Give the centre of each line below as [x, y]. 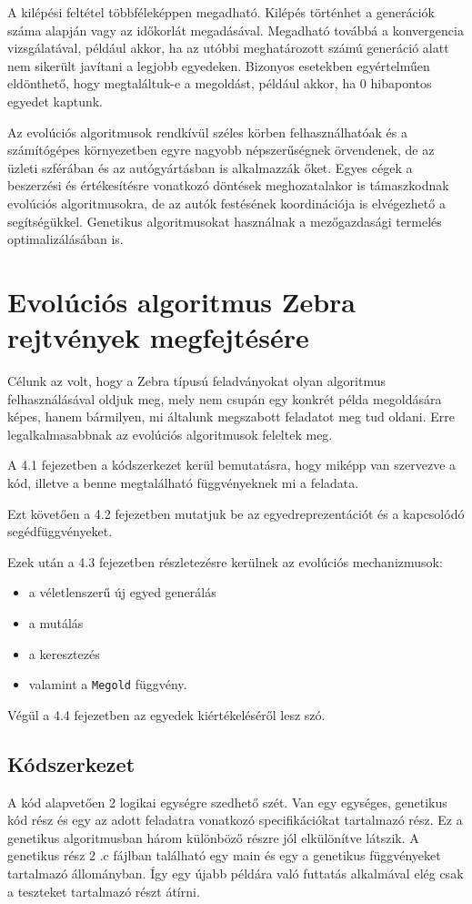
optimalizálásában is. [65, 239]
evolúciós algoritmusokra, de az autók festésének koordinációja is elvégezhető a [226, 203]
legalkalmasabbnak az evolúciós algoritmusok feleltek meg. [170, 434]
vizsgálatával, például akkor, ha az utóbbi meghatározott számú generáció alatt [228, 48]
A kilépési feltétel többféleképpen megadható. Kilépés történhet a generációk [221, 12]
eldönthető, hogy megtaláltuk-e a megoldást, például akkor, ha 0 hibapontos [220, 83]
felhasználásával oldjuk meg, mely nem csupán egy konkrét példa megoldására [225, 398]
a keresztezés [64, 653]
